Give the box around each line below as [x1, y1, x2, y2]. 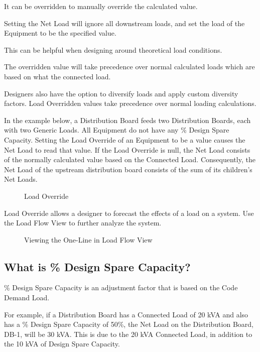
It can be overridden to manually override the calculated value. [4, 1, 198, 11]
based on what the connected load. [4, 71, 111, 81]
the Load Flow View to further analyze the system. [4, 217, 162, 228]
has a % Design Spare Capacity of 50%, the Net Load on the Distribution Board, [4, 319, 253, 329]
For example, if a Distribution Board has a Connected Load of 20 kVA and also [4, 309, 248, 319]
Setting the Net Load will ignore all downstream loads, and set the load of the [4, 18, 245, 28]
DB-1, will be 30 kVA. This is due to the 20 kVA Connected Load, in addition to [4, 328, 252, 339]
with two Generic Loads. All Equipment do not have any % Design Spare [4, 125, 229, 135]
